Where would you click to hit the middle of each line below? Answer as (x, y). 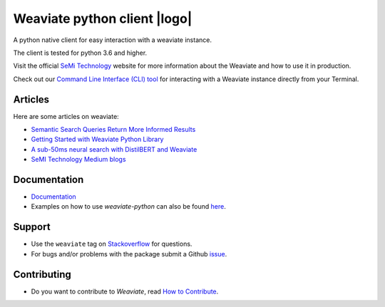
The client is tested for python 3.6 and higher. (80, 53)
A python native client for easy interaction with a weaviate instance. (112, 40)
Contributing (42, 274)
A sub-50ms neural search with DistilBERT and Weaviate (114, 149)
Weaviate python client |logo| (103, 19)
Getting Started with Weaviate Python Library (97, 140)
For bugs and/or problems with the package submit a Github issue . (129, 254)
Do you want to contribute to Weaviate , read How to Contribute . (125, 291)
